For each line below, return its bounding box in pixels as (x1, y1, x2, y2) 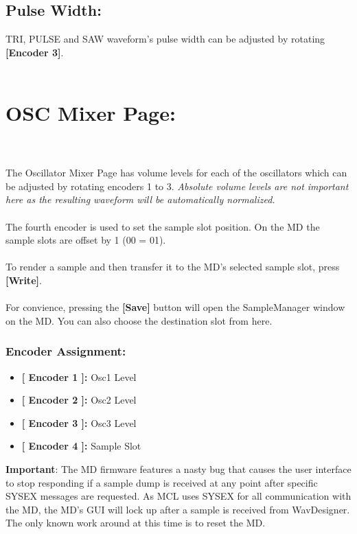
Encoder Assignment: (5, 343, 126, 360)
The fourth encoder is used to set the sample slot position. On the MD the (5, 219, 320, 233)
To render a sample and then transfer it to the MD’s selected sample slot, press (5, 259, 340, 274)
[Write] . (5, 273, 42, 288)
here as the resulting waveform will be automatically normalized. (5, 192, 275, 207)
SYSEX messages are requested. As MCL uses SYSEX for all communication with (5, 489, 352, 503)
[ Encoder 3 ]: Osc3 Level (21, 415, 137, 430)
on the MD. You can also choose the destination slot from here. (5, 313, 273, 327)
